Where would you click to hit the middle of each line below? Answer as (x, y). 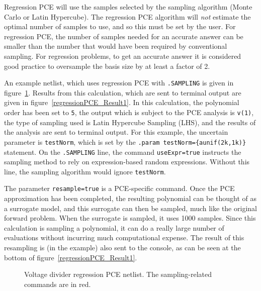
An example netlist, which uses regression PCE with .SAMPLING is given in (119, 83)
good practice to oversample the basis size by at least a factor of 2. (107, 66)
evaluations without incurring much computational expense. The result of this (124, 237)
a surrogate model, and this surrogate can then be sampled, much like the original (130, 208)
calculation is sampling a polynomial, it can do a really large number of (114, 227)
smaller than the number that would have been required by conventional (116, 46)
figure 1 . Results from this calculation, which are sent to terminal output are (123, 92)
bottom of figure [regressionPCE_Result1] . (71, 257)
